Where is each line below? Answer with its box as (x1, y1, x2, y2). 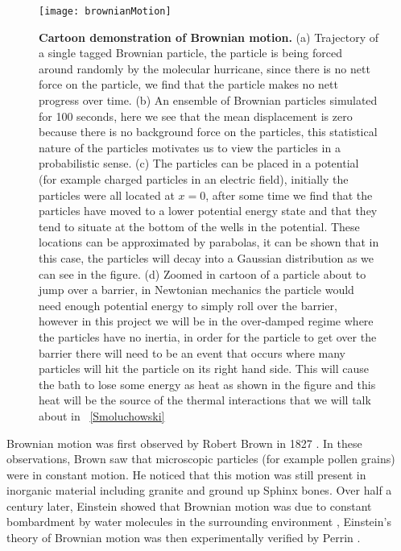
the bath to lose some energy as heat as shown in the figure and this (39, 375, 376, 392)
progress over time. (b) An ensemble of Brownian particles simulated (39, 92, 378, 109)
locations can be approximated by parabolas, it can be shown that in (39, 234, 379, 251)
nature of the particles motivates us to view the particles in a (39, 139, 341, 155)
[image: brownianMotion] (39, 6, 172, 17)
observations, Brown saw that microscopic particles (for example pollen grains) (6, 450, 395, 467)
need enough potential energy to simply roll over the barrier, (39, 296, 337, 313)
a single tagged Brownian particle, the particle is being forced (39, 44, 342, 61)
